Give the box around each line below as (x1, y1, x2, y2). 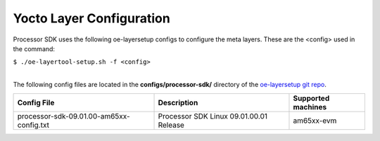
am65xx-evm (293, 116, 337, 126)
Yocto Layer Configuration (13, 11, 170, 26)
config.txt (17, 120, 49, 130)
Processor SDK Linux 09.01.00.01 (158, 111, 267, 121)
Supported (293, 93, 330, 103)
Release (158, 120, 184, 130)
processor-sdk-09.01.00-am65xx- (17, 111, 130, 121)
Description (158, 98, 198, 107)
